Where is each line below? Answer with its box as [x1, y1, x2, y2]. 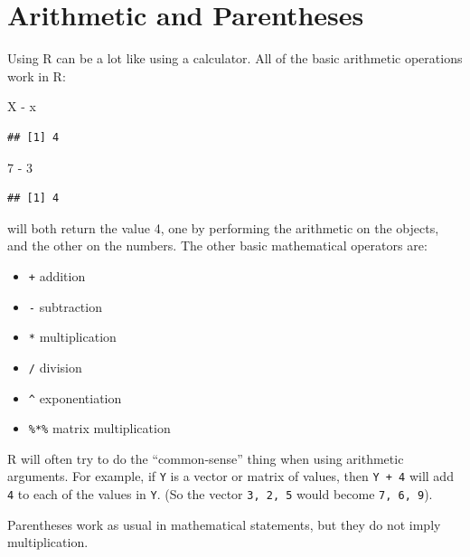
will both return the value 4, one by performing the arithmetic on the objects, [7, 218, 439, 237]
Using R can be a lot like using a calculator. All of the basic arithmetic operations [7, 49, 463, 68]
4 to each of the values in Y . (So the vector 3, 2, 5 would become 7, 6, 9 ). [7, 485, 433, 504]
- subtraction [28, 297, 102, 316]
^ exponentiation [28, 388, 122, 407]
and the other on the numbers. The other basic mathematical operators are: [7, 236, 428, 255]
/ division [28, 357, 82, 376]
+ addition [28, 266, 86, 285]
